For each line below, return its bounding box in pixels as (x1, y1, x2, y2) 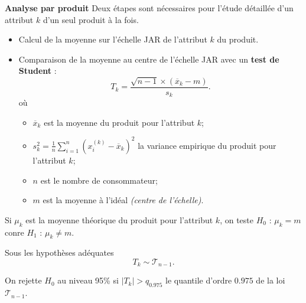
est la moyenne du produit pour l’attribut (44, 116, 195, 128)
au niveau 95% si (57, 274, 119, 286)
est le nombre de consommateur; (40, 174, 158, 186)
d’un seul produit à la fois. (43, 13, 139, 25)
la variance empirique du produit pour (138, 139, 276, 151)
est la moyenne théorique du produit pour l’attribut (25, 213, 213, 226)
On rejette (5, 274, 42, 286)
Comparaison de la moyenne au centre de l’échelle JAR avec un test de (18, 53, 279, 65)
